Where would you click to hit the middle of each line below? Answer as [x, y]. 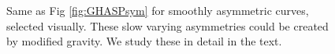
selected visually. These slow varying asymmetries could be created [167, 25]
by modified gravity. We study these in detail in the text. [144, 41]
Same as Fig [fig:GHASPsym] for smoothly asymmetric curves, [158, 10]
